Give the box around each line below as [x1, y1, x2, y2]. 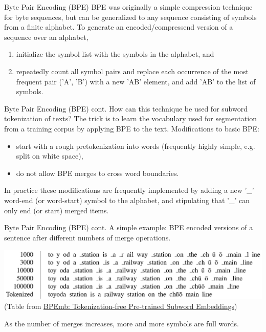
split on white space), [16, 150, 83, 161]
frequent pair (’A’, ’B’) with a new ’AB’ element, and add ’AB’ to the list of [16, 76, 256, 86]
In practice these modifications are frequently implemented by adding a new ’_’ [4, 185, 254, 195]
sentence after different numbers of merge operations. [4, 232, 171, 242]
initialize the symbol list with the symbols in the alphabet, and [16, 49, 214, 59]
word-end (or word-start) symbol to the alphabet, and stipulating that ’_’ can [4, 194, 250, 205]
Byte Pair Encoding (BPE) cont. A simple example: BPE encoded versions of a [4, 222, 253, 233]
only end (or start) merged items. [4, 205, 109, 215]
